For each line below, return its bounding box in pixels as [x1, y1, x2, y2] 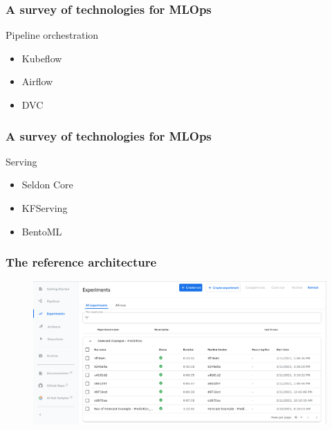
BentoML [21, 224, 62, 238]
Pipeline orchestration [6, 28, 99, 42]
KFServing [21, 201, 68, 215]
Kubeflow [21, 51, 62, 65]
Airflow [21, 74, 53, 89]
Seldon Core [21, 177, 73, 192]
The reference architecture [6, 253, 157, 271]
